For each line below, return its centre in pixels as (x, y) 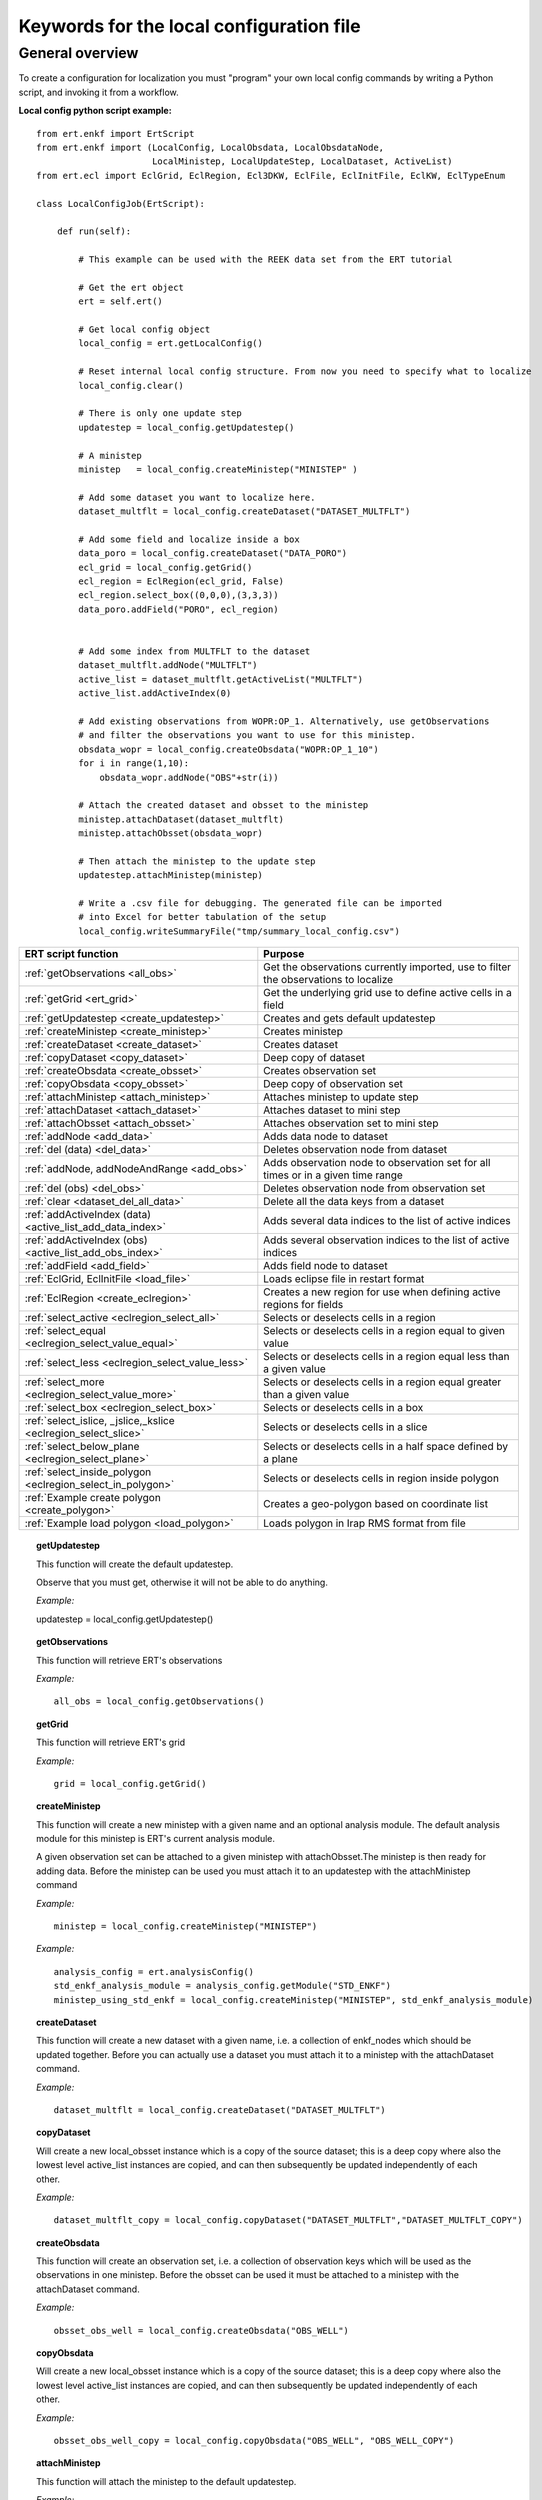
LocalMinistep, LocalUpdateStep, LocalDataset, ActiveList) (302, 161)
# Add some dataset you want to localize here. (197, 497)
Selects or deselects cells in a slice (345, 1427)
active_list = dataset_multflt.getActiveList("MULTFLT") (221, 679)
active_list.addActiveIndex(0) (155, 693)
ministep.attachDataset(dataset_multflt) (181, 819)
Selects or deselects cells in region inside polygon (381, 1478)
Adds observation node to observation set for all (377, 1163)
